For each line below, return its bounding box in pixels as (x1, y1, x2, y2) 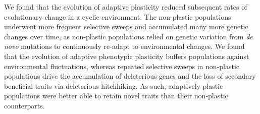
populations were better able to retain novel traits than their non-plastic (4, 90, 228, 101)
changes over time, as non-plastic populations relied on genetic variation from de (4, 31, 253, 41)
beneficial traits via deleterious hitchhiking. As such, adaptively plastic (4, 80, 223, 91)
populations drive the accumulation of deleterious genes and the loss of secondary (4, 71, 256, 81)
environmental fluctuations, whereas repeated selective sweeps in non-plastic (4, 61, 240, 71)
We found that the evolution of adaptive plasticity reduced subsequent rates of (4, 2, 247, 12)
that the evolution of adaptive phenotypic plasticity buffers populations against (4, 50, 249, 61)
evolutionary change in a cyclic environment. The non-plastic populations (4, 11, 231, 22)
